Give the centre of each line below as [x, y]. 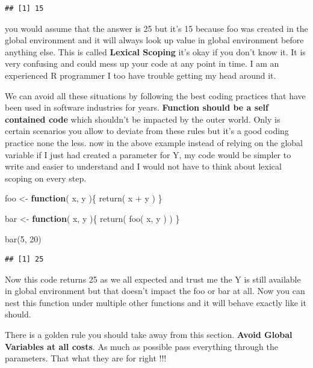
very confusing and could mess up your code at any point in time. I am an [142, 63]
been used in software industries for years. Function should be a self [137, 107]
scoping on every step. [46, 178]
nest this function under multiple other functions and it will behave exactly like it [156, 302]
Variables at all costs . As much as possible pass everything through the [141, 346]
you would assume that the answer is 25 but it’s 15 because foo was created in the [156, 28]
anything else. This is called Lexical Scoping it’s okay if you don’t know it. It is [155, 51]
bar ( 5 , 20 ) [23, 238]
